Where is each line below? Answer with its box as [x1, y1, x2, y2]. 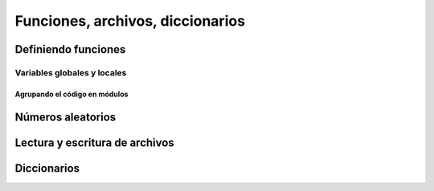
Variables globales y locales [14, 67, 127, 78]
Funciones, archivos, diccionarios [14, 12, 245, 30]
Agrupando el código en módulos [14, 89, 129, 99]
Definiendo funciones [14, 43, 126, 56]
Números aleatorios [14, 110, 117, 124]
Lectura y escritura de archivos [14, 136, 174, 149]
